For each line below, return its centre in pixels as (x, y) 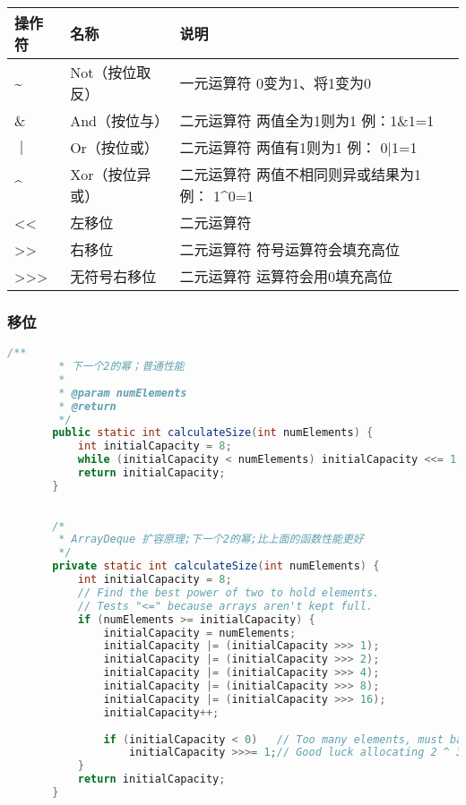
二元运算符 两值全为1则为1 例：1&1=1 (307, 120)
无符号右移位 (113, 276)
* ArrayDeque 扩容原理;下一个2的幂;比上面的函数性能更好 (211, 540)
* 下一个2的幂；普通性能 (121, 367)
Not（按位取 (111, 72)
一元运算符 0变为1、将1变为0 (275, 83)
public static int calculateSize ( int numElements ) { (213, 433)
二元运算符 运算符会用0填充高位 (286, 276)
